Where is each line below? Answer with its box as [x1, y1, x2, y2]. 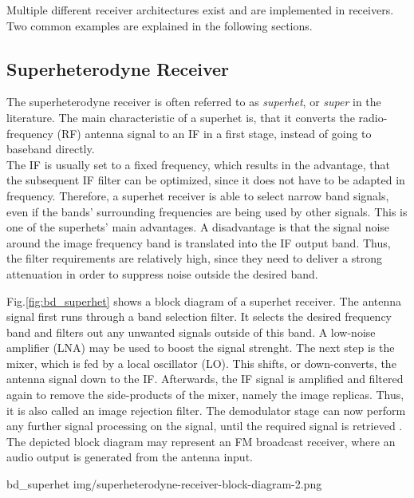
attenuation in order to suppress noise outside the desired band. [6, 265, 318, 282]
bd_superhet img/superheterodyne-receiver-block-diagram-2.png [6, 476, 322, 492]
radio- [358, 109, 388, 125]
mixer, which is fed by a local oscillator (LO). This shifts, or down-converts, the [6, 354, 396, 371]
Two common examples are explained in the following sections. [6, 17, 313, 34]
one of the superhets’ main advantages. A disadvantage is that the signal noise [6, 219, 390, 235]
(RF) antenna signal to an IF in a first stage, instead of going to [57, 125, 372, 141]
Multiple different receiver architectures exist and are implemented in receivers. [6, 2, 394, 18]
